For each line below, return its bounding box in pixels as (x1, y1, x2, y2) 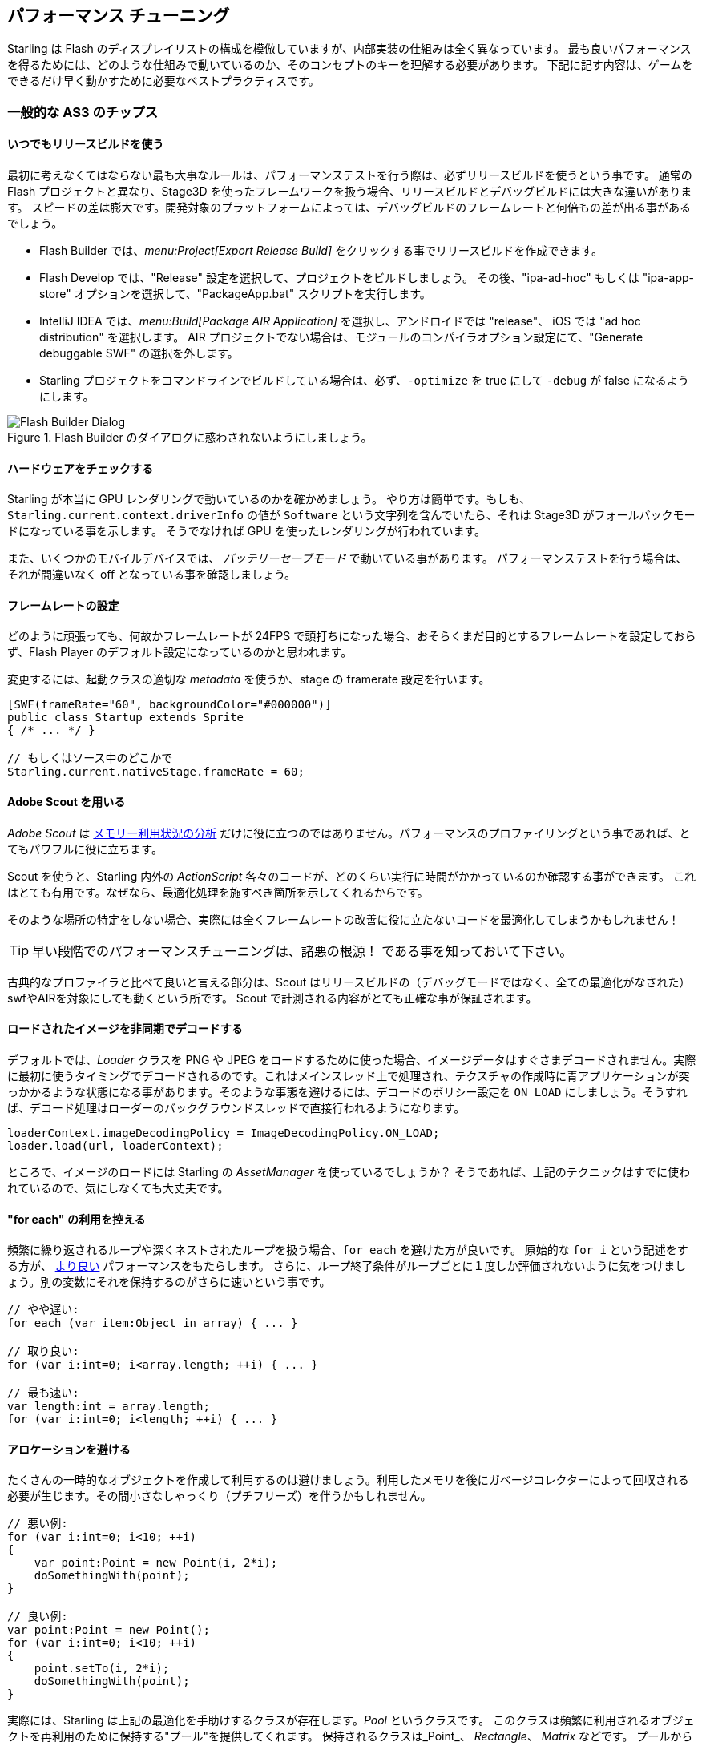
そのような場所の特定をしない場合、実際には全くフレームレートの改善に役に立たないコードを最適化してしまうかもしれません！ (7, 912, 680, 926)
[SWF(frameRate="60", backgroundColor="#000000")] (7, 698, 332, 712)
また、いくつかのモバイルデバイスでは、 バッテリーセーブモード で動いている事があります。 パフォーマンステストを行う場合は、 (7, 551, 688, 566)
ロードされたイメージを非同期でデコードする (7, 1022, 243, 1036)
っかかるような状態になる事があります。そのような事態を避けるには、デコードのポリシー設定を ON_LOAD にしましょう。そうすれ (7, 1084, 688, 1099)
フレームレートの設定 (7, 598, 119, 612)
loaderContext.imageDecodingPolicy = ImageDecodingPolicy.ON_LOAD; (7, 1126, 440, 1139)
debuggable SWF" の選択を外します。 (39, 346, 239, 361)
